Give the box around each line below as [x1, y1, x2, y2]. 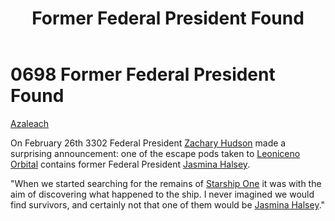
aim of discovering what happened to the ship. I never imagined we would [10, 188, 315, 200]
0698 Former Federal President [10, 63, 276, 86]
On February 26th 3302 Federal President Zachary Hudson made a [10, 137, 287, 149]
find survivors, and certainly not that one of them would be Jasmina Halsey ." [10, 198, 326, 211]
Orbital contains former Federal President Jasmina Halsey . [10, 158, 251, 170]
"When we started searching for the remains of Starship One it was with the [10, 177, 322, 189]
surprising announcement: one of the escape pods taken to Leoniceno [10, 147, 301, 159]
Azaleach [10, 117, 50, 129]
